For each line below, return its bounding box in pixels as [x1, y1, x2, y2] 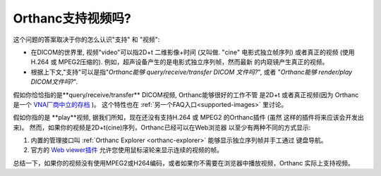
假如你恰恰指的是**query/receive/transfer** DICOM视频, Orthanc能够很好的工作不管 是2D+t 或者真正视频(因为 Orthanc [13, 90, 359, 99]
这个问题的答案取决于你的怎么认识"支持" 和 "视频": [13, 35, 160, 44]
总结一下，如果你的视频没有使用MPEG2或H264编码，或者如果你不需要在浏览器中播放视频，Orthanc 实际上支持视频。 [13, 158, 354, 167]
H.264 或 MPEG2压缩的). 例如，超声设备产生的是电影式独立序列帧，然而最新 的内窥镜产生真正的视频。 [30, 58, 329, 66]
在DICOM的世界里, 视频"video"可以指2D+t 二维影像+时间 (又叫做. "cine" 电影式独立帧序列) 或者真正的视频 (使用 [30, 48, 356, 56]
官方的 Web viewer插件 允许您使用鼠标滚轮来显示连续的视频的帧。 [30, 146, 224, 154]
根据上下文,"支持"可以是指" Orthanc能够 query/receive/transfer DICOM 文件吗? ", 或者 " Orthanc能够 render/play [30, 68, 353, 76]
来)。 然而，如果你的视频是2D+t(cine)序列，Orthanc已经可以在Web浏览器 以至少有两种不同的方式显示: [13, 123, 311, 132]
